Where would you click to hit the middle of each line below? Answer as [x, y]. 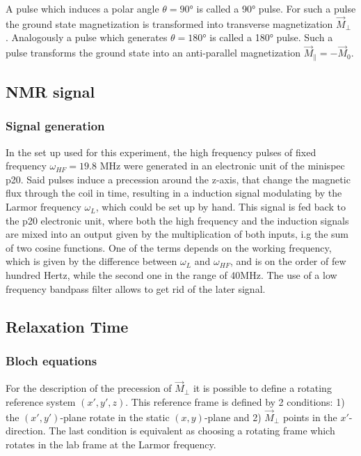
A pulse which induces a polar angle [82, 8]
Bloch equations [51, 360]
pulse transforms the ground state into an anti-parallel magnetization [153, 53]
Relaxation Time [67, 326]
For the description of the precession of [89, 388]
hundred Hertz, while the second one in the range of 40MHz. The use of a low [171, 275]
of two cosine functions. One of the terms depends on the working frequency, [169, 247]
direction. [26, 431]
